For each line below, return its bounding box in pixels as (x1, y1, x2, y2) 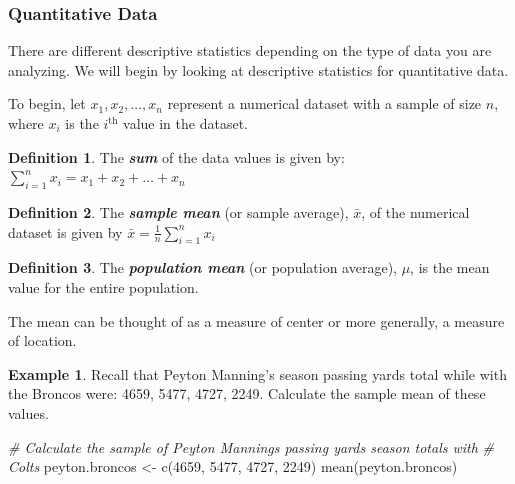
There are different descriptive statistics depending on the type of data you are (8, 40, 492, 61)
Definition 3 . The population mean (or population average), (8, 257, 397, 278)
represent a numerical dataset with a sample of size (167, 93, 482, 114)
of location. (8, 330, 77, 351)
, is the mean (410, 257, 490, 278)
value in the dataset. (123, 113, 248, 133)
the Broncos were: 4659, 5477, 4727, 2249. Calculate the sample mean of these (8, 383, 486, 404)
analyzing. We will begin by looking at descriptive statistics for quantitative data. (8, 59, 509, 80)
